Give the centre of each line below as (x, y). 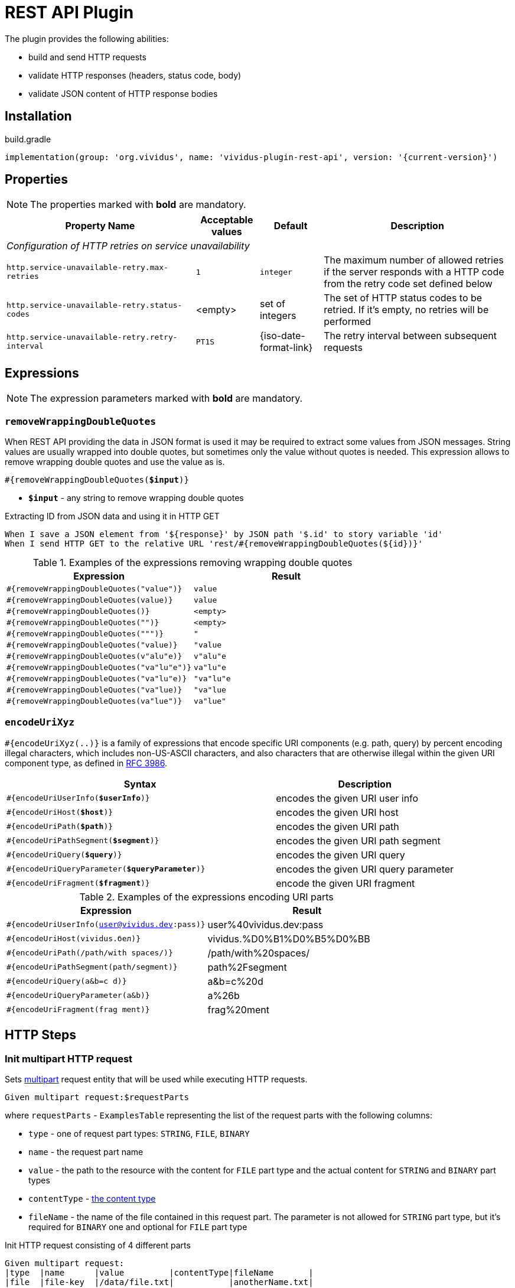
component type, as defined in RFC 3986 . (86, 763)
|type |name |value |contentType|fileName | (159, 1273)
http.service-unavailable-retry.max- (87, 268)
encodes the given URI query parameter (365, 869)
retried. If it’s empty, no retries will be (406, 310)
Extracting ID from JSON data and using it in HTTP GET (112, 516)
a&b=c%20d (235, 981)
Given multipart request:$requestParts (97, 1097)
